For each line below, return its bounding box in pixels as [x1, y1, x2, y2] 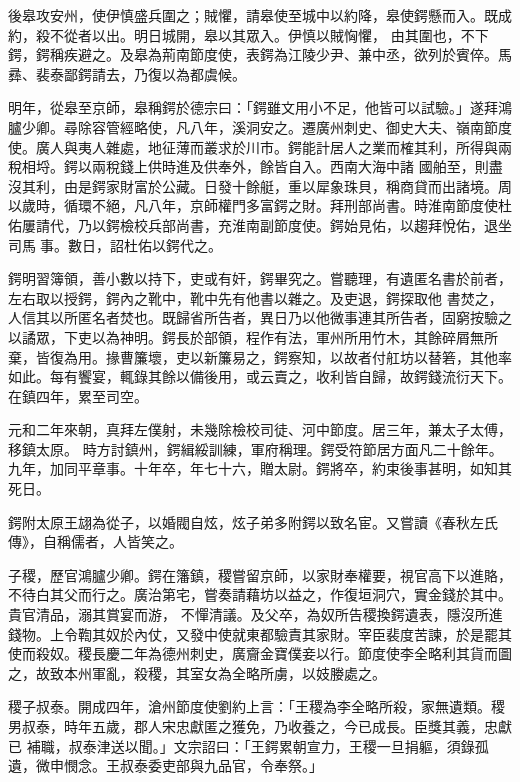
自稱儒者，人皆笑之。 [42, 531, 183, 552]
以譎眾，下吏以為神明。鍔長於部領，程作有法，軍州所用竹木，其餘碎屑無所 [8, 326, 498, 347]
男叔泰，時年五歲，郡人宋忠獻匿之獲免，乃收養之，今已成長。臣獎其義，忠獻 [8, 716, 512, 736]
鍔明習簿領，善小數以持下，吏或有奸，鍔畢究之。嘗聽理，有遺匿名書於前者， [8, 268, 512, 289]
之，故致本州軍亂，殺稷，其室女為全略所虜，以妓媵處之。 [8, 662, 386, 683]
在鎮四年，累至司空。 [8, 385, 148, 406]
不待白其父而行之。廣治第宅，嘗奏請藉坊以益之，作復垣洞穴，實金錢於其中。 [8, 584, 512, 605]
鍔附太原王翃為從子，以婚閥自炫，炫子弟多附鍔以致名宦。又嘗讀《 [8, 511, 442, 532]
